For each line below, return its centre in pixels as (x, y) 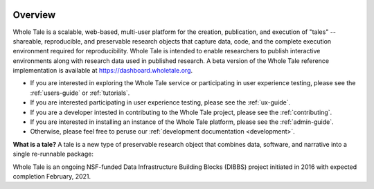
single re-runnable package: (53, 154)
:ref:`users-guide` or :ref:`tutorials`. (80, 93)
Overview (34, 15)
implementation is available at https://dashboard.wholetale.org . (103, 71)
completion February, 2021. (52, 176)
